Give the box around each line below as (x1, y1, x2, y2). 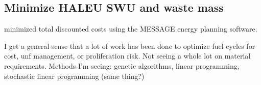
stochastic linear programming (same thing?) (4, 70, 145, 81)
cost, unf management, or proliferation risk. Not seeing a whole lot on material (4, 50, 251, 61)
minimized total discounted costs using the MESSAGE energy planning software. (4, 23, 257, 34)
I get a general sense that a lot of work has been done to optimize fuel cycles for (4, 40, 255, 51)
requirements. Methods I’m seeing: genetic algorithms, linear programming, (4, 60, 240, 71)
